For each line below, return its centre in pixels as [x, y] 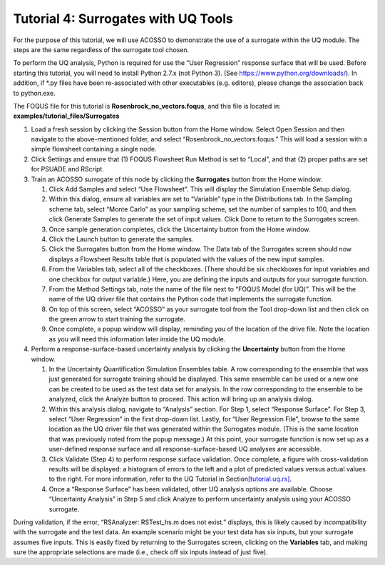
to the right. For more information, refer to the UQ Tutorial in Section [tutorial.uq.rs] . [170, 479]
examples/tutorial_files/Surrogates [66, 116]
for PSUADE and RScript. [68, 169]
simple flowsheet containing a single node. [94, 149]
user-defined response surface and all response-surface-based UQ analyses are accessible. [185, 449]
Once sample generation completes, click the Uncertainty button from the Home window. [180, 229]
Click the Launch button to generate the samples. [121, 239]
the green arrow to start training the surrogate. [117, 319]
